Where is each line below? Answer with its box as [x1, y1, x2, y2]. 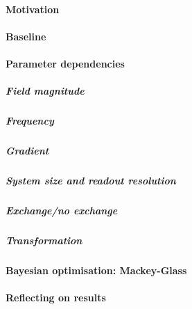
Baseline [6, 29, 46, 43]
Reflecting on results [6, 290, 106, 305]
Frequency [6, 113, 54, 128]
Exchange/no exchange [6, 203, 118, 218]
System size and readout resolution [6, 173, 176, 188]
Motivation [6, 1, 60, 16]
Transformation [6, 233, 82, 247]
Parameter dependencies [6, 56, 125, 70]
